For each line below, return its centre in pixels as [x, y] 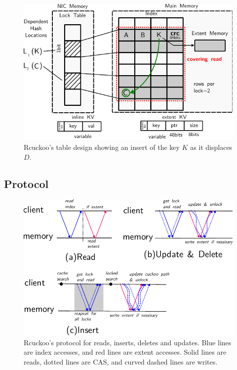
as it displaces [211, 147]
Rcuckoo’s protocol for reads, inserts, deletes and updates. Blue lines [128, 342]
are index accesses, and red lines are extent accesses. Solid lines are [125, 352]
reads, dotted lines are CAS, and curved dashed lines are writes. [121, 361]
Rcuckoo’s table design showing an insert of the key [102, 147]
